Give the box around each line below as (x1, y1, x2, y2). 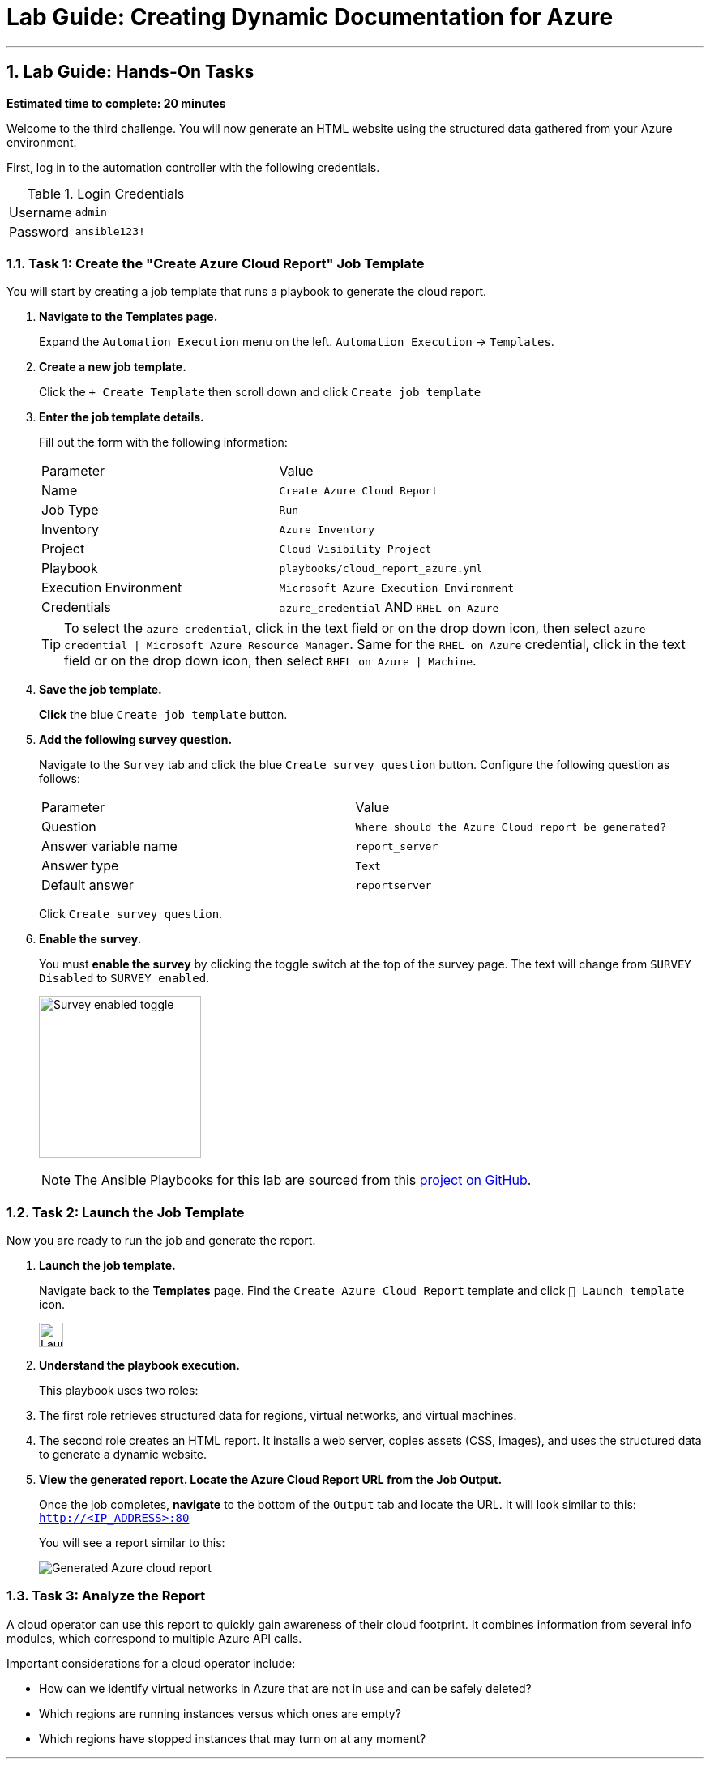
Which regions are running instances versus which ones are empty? (39, 1706, 401, 1720)
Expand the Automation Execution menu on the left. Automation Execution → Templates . (39, 335, 554, 349)
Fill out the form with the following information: (39, 435, 288, 450)
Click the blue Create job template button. (39, 707, 288, 722)
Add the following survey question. (39, 733, 233, 747)
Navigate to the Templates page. (39, 310, 218, 324)
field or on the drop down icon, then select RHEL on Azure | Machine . (64, 652, 477, 669)
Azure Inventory (279, 523, 374, 536)
